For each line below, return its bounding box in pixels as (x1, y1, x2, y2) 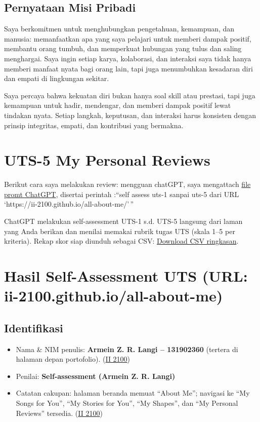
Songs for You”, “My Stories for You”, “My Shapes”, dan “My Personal (16, 397, 238, 408)
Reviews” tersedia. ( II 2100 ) (16, 407, 103, 418)
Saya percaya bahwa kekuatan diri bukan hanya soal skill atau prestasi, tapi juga (4, 90, 255, 100)
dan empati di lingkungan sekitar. (4, 73, 109, 84)
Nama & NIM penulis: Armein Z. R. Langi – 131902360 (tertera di (16, 343, 238, 354)
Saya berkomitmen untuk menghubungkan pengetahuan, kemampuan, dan (4, 23, 235, 34)
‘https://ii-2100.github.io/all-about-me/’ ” (4, 199, 134, 209)
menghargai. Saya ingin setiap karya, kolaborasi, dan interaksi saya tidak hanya (4, 53, 251, 63)
